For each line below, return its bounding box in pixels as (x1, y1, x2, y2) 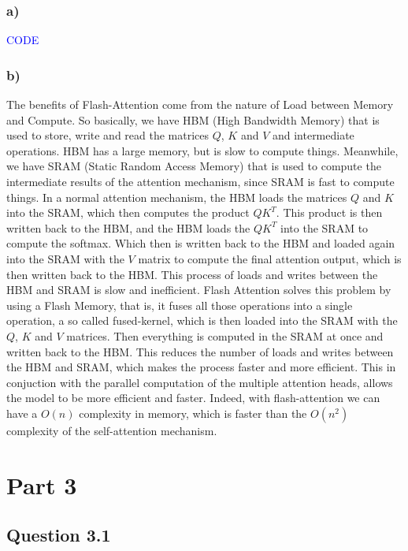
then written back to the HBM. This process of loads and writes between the (6, 266, 378, 282)
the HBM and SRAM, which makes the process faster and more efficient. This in (6, 359, 396, 375)
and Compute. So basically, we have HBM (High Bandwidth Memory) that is (6, 111, 380, 128)
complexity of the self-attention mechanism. (6, 422, 217, 438)
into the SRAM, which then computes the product (6, 204, 250, 221)
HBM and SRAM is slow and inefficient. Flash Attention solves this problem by (6, 281, 391, 298)
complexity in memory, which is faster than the (79, 404, 307, 421)
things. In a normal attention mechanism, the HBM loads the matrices (6, 188, 347, 205)
